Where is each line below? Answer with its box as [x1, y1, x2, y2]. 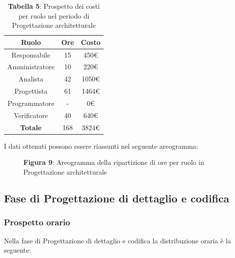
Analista [18, 74, 44, 84]
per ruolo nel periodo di [18, 10, 90, 20]
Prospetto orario [4, 216, 71, 228]
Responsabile [11, 49, 51, 60]
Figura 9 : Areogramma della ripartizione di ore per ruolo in [23, 157, 204, 167]
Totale [20, 122, 42, 132]
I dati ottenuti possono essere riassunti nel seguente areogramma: [4, 140, 199, 151]
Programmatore [7, 98, 54, 108]
